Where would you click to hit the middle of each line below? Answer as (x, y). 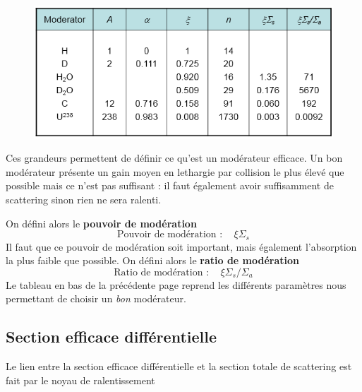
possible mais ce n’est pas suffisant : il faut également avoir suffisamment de (170, 185)
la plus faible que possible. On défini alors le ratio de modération (153, 260)
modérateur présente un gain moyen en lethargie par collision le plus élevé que (175, 171)
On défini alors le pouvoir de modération (101, 223)
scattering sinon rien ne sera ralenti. (84, 199)
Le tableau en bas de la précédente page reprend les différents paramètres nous (176, 284)
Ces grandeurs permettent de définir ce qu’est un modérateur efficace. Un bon (174, 158)
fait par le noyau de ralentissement (80, 380)
